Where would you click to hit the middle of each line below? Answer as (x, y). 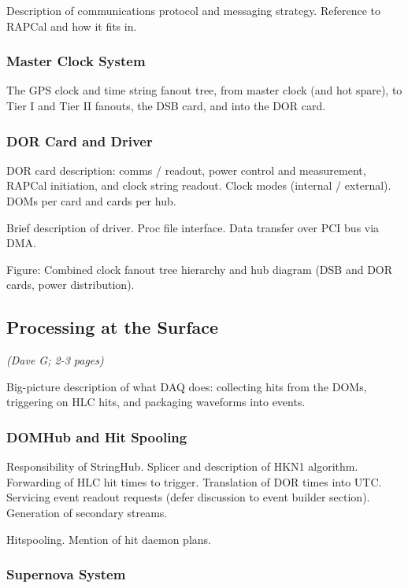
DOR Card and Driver (80, 141)
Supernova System (66, 574)
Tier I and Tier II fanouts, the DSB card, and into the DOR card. (166, 105)
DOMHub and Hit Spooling (97, 436)
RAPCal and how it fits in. (72, 26)
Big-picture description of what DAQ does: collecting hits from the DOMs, (187, 386)
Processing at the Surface (113, 327)
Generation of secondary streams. (87, 512)
